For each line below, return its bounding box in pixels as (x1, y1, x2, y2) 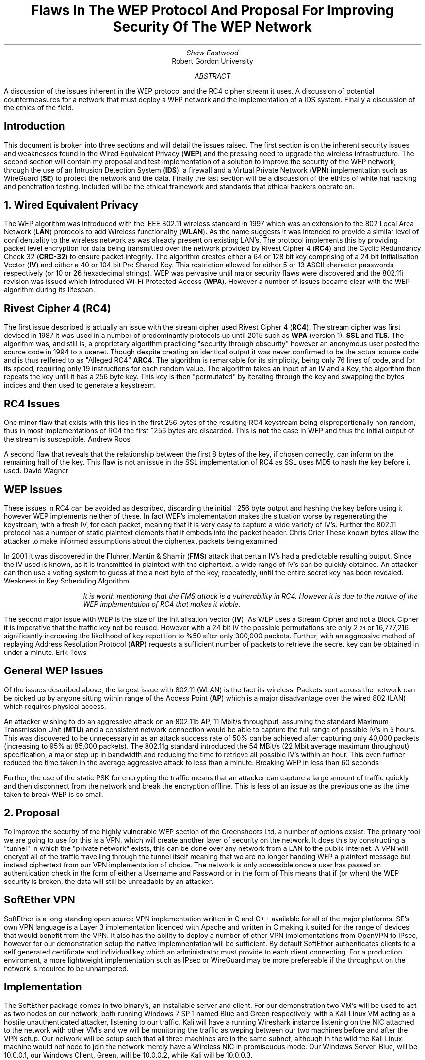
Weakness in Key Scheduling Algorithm (4, 576, 130, 585)
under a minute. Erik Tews (4, 648, 87, 656)
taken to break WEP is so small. (4, 790, 104, 798)
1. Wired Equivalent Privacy (4, 199, 139, 212)
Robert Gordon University (172, 56, 253, 65)
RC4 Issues (4, 397, 60, 410)
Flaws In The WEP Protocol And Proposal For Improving (31, 2, 394, 18)
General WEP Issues (4, 665, 103, 677)
